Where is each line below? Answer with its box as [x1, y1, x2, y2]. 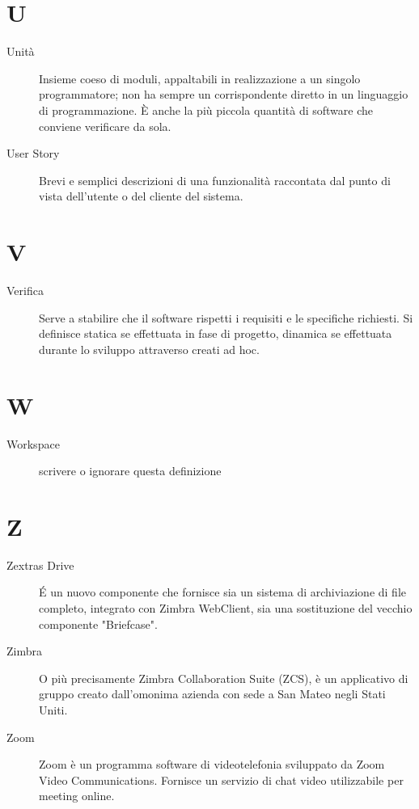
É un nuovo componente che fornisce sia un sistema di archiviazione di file [39, 584, 407, 600]
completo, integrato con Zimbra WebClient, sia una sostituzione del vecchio [39, 600, 413, 616]
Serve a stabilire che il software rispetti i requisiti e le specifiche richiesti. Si [39, 309, 413, 326]
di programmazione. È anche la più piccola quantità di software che [39, 101, 373, 118]
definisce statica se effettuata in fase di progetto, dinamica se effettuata [39, 325, 392, 342]
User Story [6, 145, 60, 162]
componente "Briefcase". [39, 615, 158, 632]
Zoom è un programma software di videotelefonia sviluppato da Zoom [39, 756, 385, 773]
